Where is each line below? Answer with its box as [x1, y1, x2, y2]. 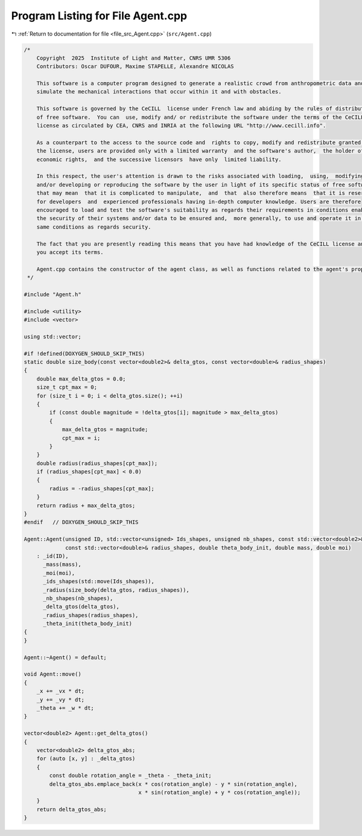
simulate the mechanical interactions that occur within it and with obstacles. [36, 88, 282, 95]
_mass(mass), [43, 561, 81, 568]
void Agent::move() [24, 671, 81, 678]
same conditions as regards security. [36, 223, 151, 230]
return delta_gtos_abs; [36, 806, 107, 812]
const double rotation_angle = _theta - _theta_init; [49, 772, 212, 779]
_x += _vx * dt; [36, 688, 84, 695]
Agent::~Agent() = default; [24, 654, 107, 660]
